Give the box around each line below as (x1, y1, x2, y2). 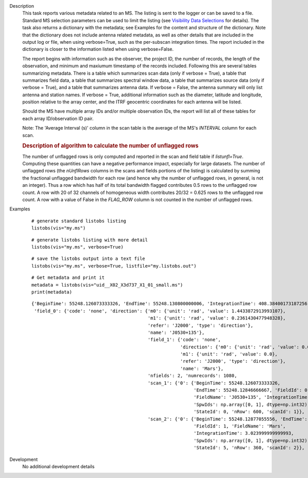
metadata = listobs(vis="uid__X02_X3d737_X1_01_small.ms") (31, 282, 183, 288)
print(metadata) (31, 289, 72, 295)
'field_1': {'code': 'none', (147, 337, 221, 343)
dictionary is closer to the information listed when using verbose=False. (22, 46, 174, 52)
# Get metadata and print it (31, 275, 105, 280)
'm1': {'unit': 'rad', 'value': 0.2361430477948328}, (147, 315, 286, 321)
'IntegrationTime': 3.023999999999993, (193, 430, 294, 436)
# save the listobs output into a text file (31, 256, 146, 262)
